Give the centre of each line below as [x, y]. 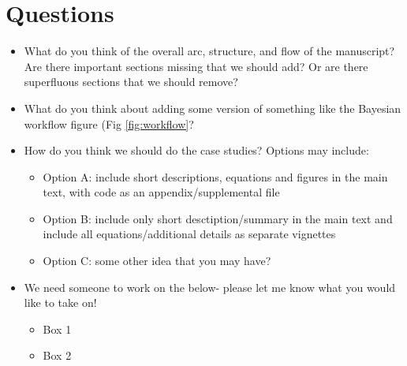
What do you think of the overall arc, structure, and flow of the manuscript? [209, 51]
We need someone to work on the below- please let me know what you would [210, 287]
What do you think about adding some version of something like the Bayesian [213, 108]
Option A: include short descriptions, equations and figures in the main [215, 176]
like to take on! [60, 303]
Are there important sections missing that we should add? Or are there [196, 66]
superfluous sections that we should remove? [131, 82]
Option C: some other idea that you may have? [157, 261]
